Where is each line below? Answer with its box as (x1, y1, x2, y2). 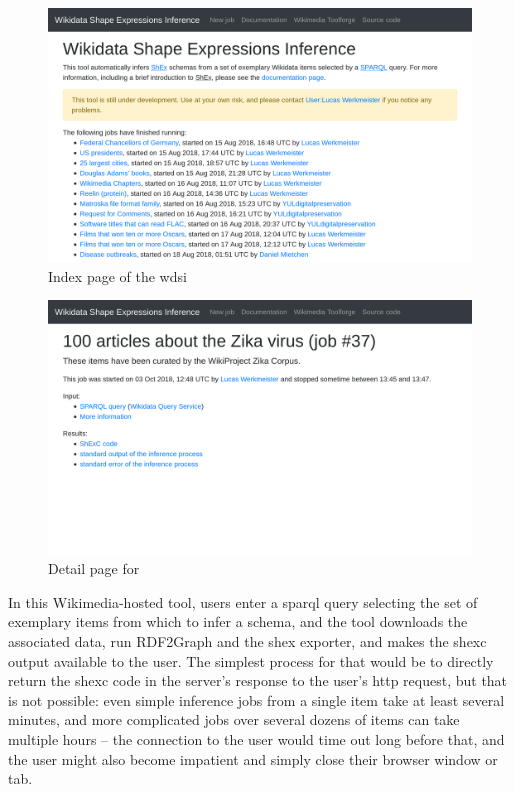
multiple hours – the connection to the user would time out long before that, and (8, 729, 505, 749)
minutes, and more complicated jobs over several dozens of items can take (8, 709, 460, 730)
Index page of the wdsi (48, 265, 187, 286)
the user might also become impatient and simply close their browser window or (8, 748, 498, 769)
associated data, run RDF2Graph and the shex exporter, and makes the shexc (8, 631, 487, 652)
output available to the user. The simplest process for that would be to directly (8, 650, 494, 671)
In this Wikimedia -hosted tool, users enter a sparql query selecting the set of (8, 591, 478, 612)
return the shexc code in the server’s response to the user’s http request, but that (8, 670, 508, 691)
